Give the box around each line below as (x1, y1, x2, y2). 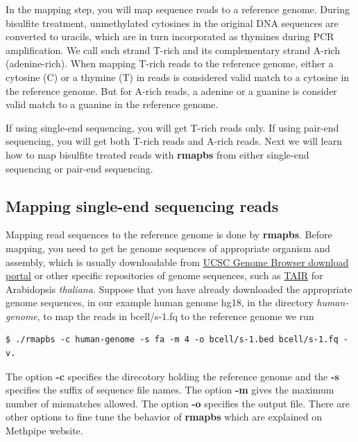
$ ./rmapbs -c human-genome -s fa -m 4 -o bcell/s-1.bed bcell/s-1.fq (6, 335, 339, 345)
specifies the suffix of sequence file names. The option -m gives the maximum (6, 382, 334, 397)
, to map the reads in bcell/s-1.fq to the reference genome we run (37, 308, 314, 323)
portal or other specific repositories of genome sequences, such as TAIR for (6, 268, 323, 283)
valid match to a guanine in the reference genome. (6, 97, 219, 112)
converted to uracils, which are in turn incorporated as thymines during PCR (6, 29, 334, 44)
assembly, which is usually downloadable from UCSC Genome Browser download (6, 254, 349, 269)
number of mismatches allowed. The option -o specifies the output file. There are (6, 396, 350, 410)
